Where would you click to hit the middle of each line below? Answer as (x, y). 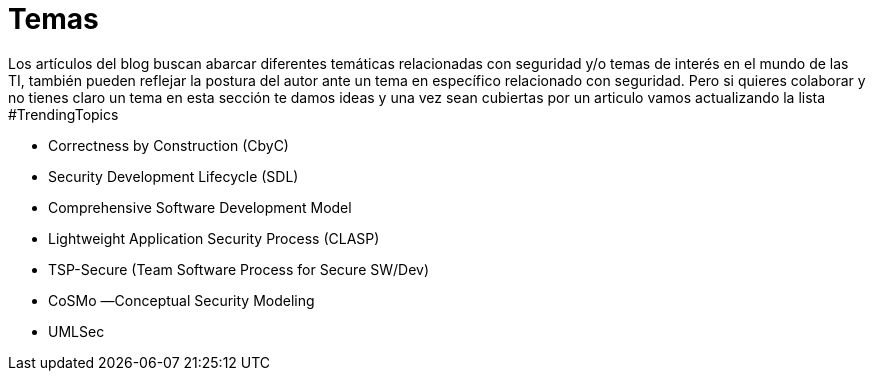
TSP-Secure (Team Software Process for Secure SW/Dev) (239, 269)
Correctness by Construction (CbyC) (168, 145)
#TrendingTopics (63, 114)
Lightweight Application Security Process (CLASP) (214, 238)
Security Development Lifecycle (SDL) (173, 176)
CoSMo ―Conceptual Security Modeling (181, 300)
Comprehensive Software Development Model (200, 207)
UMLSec (76, 331)
